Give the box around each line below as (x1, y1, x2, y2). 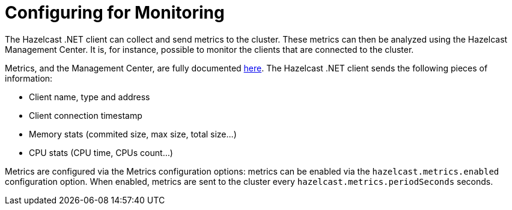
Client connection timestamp (29, 110, 142, 121)
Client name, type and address (29, 91, 150, 102)
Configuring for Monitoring (5, 2, 225, 23)
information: (5, 73, 53, 83)
